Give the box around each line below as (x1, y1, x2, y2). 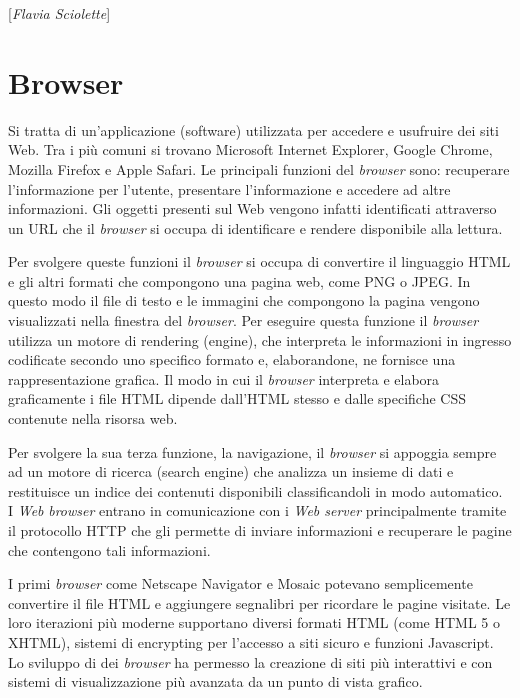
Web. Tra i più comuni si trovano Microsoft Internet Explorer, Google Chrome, (8, 139, 493, 160)
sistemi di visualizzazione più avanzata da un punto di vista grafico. (8, 671, 423, 692)
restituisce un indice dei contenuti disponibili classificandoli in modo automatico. (8, 480, 503, 501)
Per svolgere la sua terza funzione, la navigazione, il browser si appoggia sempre (8, 441, 497, 462)
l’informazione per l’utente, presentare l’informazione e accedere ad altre (8, 178, 451, 199)
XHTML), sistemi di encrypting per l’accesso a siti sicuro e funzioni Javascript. (8, 631, 494, 652)
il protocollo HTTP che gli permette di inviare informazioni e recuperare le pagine (8, 520, 512, 540)
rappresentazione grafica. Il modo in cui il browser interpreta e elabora (8, 368, 440, 389)
